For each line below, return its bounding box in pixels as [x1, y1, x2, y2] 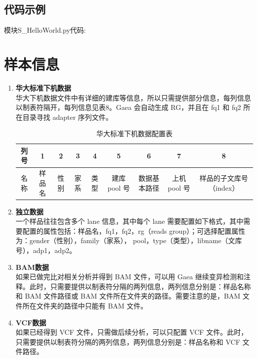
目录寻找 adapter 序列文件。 [22, 111, 113, 122]
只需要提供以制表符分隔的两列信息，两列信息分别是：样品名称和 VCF [15, 336, 240, 347]
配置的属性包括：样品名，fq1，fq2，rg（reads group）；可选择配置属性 [22, 225, 246, 236]
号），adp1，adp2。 [15, 245, 76, 255]
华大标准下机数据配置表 [96, 128, 172, 139]
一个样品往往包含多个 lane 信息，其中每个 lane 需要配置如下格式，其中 [15, 216, 244, 226]
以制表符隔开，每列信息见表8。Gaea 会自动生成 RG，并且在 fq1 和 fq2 [15, 102, 241, 112]
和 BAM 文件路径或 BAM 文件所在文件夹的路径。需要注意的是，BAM [15, 291, 241, 301]
